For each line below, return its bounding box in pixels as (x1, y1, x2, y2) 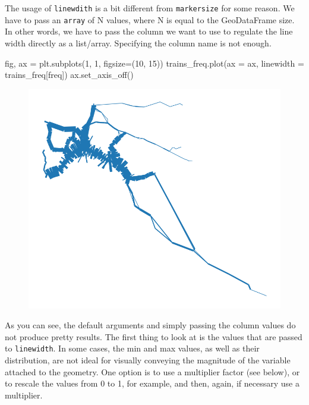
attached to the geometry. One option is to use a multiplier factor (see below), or (5, 365, 300, 378)
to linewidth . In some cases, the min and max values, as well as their (5, 342, 260, 354)
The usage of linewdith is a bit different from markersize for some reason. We (5, 2, 295, 14)
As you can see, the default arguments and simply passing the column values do (5, 319, 296, 331)
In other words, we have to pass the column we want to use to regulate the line (5, 25, 293, 37)
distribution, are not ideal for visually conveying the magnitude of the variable (5, 354, 291, 366)
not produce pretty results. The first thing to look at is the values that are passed (5, 330, 302, 343)
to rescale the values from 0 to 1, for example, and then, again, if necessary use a (5, 377, 299, 390)
